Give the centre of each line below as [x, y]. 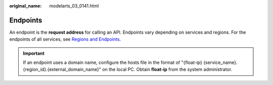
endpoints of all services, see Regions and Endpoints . [65, 39]
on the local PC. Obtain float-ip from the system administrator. [167, 69]
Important [34, 53]
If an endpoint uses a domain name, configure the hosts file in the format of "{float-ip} [112, 62]
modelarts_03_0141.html [74, 6]
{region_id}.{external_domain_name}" [62, 69]
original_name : [26, 6]
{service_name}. [220, 62]
